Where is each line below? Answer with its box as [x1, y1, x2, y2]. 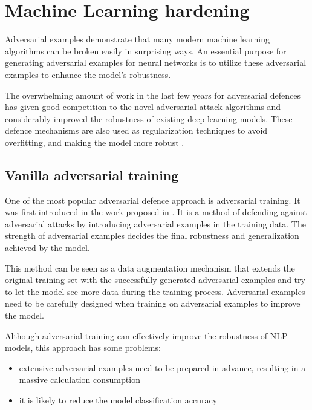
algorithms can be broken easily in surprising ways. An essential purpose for [5, 44, 287, 57]
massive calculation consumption [19, 373, 140, 386]
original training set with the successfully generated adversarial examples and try [5, 273, 305, 286]
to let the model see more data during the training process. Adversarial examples [5, 285, 305, 298]
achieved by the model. [5, 241, 90, 254]
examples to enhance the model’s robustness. [5, 68, 171, 80]
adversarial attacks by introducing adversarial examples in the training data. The [5, 217, 306, 230]
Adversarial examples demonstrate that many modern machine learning [5, 33, 270, 45]
